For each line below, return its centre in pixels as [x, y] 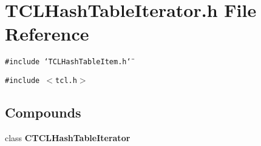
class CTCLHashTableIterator [68, 137]
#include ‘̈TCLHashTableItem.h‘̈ [68, 62]
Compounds [43, 112]
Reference [47, 34]
